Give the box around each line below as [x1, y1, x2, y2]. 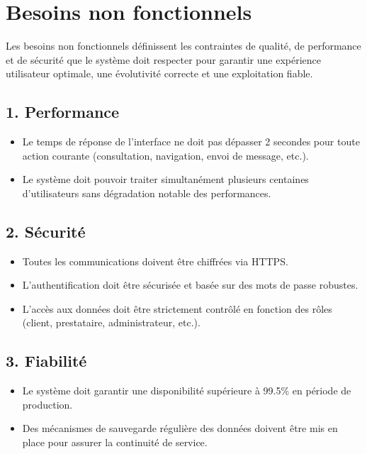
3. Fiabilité [6, 350, 87, 372]
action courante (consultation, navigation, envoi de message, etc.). [22, 148, 309, 162]
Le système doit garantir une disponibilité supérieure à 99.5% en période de [22, 383, 351, 398]
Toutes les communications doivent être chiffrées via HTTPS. [22, 253, 288, 268]
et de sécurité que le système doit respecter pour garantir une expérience [6, 52, 322, 67]
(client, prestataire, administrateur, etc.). [22, 315, 201, 330]
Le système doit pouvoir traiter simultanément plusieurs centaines [22, 172, 309, 187]
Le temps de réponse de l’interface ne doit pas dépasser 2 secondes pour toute [22, 134, 360, 149]
